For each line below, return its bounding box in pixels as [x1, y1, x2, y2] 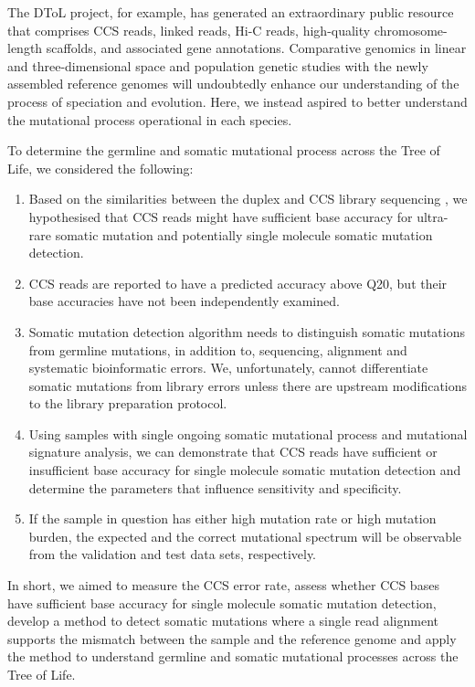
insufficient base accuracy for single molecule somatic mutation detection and [28, 460, 461, 480]
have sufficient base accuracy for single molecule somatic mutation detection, [7, 593, 437, 612]
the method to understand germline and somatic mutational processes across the [7, 647, 459, 666]
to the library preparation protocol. [28, 394, 227, 413]
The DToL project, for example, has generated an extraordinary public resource [7, 3, 454, 21]
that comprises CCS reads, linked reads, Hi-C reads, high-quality [7, 20, 371, 39]
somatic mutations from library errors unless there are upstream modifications [28, 375, 468, 395]
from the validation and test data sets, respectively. [28, 544, 317, 564]
